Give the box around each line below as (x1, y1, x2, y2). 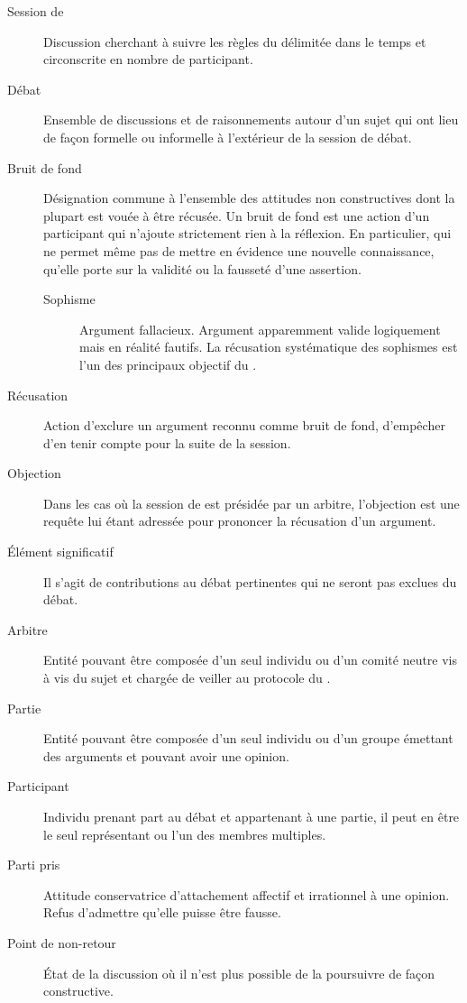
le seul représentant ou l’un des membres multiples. (43, 824, 326, 843)
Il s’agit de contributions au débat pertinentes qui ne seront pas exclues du (43, 572, 457, 591)
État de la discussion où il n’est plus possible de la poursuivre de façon (43, 963, 435, 982)
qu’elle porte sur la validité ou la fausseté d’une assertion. (43, 259, 362, 278)
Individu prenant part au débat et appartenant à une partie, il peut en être (43, 807, 460, 825)
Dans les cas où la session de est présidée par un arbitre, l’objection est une (43, 493, 460, 512)
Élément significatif (7, 542, 114, 561)
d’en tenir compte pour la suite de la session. (43, 433, 291, 452)
